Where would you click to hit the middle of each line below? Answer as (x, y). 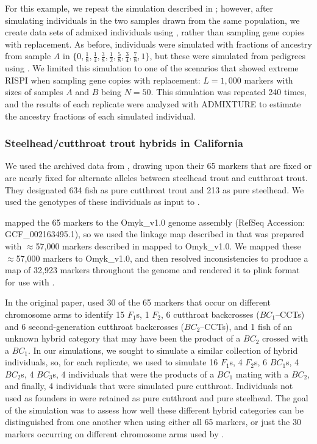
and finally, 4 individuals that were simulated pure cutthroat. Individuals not (149, 386)
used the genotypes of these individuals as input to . (102, 202)
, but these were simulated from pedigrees (227, 56)
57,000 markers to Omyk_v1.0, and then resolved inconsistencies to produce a (162, 258)
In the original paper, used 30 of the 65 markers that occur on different (138, 302)
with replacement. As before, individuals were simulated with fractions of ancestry (158, 44)
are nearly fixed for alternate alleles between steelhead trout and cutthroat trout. (156, 177)
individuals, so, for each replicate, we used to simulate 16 (112, 362)
